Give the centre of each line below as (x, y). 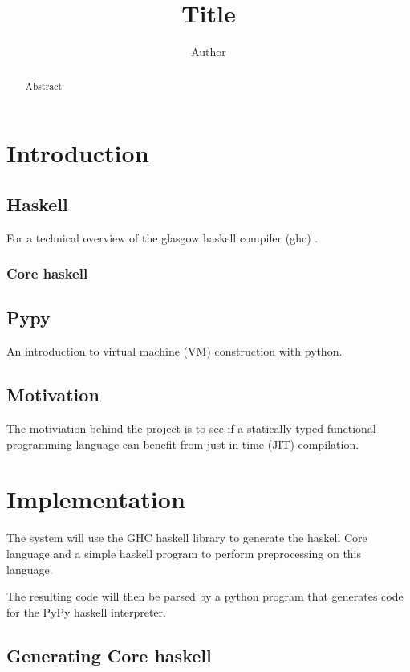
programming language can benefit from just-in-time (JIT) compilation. (183, 444)
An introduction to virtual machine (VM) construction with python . (175, 351)
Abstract (44, 86)
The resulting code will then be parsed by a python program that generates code (205, 596)
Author (209, 52)
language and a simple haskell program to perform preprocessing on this (184, 553)
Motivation (53, 395)
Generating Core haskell (109, 655)
